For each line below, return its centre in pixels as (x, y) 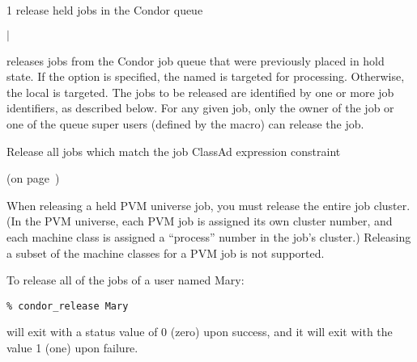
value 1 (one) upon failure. (72, 347)
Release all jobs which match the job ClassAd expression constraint (174, 151)
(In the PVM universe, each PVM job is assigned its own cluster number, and (200, 221)
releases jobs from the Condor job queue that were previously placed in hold (196, 60)
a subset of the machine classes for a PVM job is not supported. (166, 253)
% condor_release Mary (68, 306)
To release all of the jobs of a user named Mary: (126, 280)
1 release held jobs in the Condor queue (105, 10)
